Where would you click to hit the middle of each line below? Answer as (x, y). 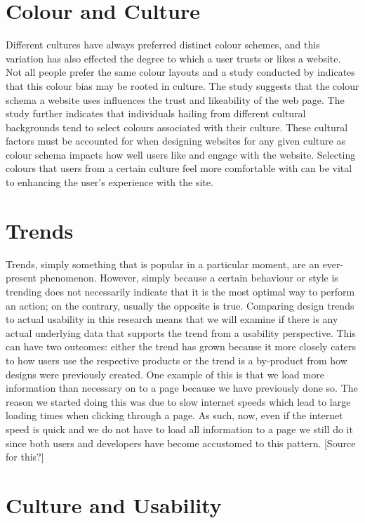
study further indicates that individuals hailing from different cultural (156, 113)
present (21, 278)
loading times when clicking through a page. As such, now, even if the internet (174, 415)
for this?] (25, 457)
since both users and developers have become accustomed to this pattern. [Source (181, 443)
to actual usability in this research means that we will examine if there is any (172, 319)
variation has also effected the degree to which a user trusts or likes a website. (173, 58)
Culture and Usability (114, 504)
